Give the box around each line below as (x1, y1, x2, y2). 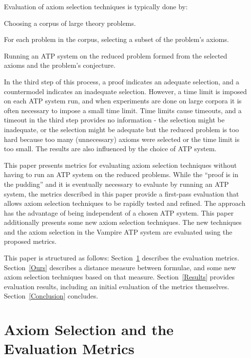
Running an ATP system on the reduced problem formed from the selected (4, 50, 228, 60)
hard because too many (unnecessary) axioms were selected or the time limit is (4, 134, 240, 144)
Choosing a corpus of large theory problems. (4, 18, 136, 28)
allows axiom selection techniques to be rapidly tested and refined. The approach (4, 198, 246, 208)
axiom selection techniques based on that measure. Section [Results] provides (4, 272, 235, 282)
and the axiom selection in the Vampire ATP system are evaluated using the (4, 226, 232, 237)
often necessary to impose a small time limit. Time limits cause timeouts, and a (4, 105, 242, 115)
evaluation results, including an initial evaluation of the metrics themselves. (4, 281, 230, 291)
